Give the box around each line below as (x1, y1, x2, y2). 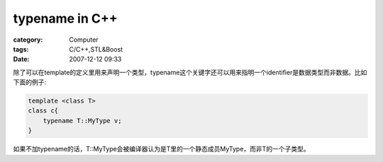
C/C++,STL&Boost (69, 45, 123, 53)
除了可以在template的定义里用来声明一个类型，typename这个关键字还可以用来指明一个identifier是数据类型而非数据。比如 (13, 68, 367, 76)
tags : (13, 45, 29, 53)
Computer (69, 35, 99, 44)
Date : (13, 55, 30, 64)
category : (13, 35, 43, 44)
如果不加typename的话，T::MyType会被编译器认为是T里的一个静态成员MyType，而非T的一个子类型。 (13, 145, 310, 154)
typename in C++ (13, 11, 118, 26)
